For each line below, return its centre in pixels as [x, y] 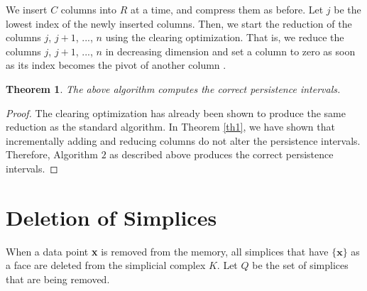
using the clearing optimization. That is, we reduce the [225, 37]
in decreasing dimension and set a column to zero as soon [230, 51]
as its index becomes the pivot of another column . [116, 65]
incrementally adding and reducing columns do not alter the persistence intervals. [183, 140]
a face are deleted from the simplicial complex [106, 265]
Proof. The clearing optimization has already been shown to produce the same [176, 112]
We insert [27, 9]
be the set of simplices [300, 265]
